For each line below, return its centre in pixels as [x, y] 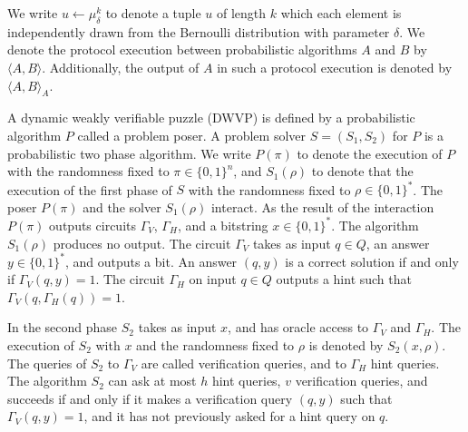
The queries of [47, 363]
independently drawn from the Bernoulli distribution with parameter [199, 31]
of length [242, 13]
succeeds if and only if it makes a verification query [150, 398]
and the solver [122, 206]
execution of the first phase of [90, 189]
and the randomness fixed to [215, 345]
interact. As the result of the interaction [322, 206]
